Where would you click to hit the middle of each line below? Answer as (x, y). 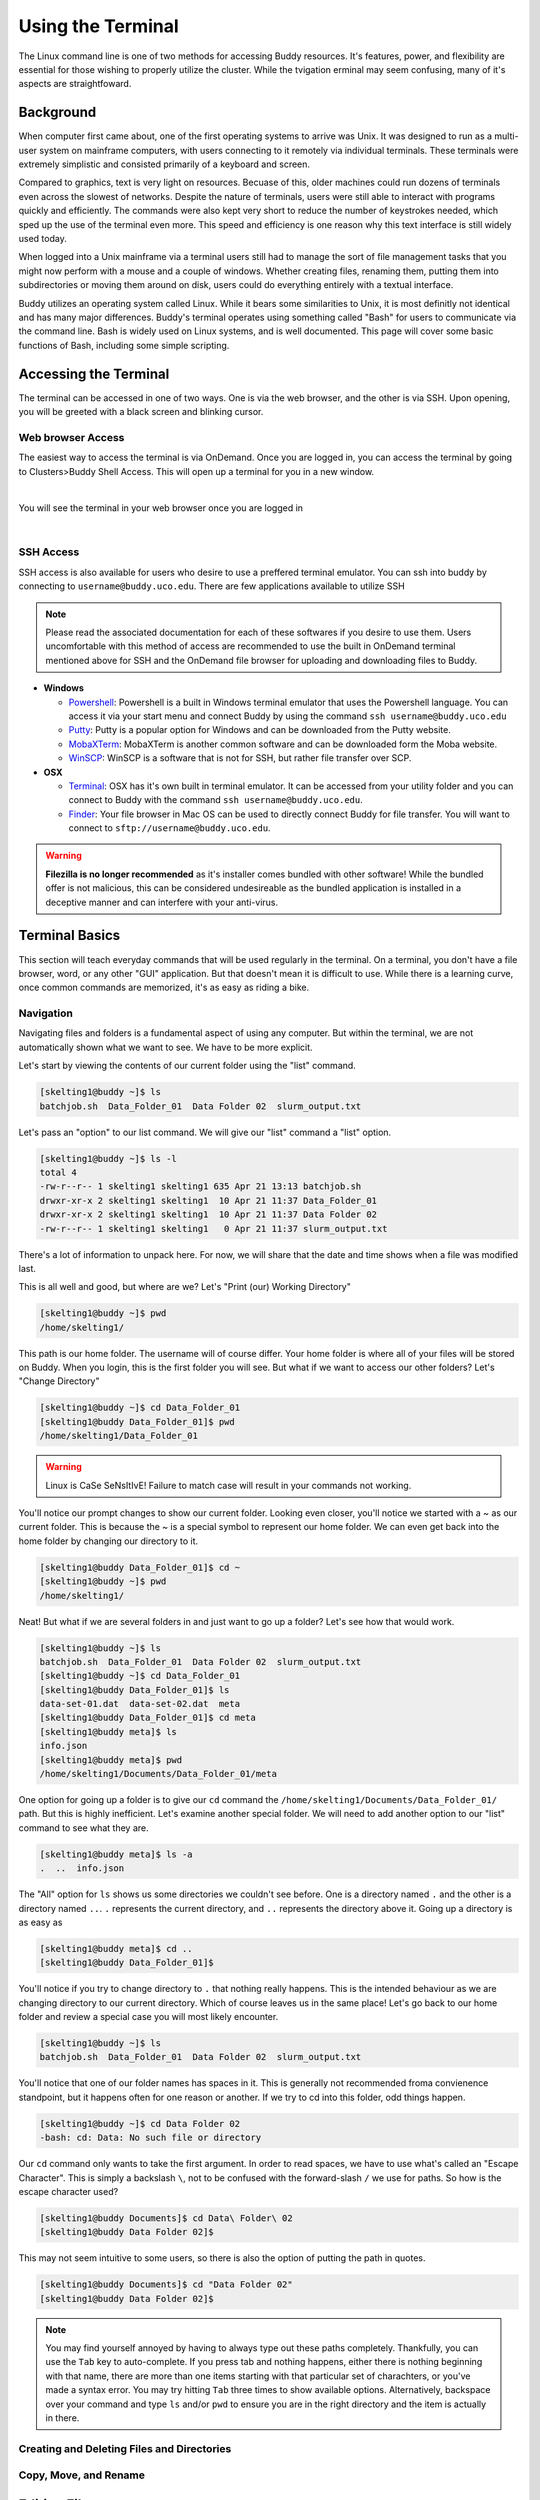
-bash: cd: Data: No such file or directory (150, 2138)
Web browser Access (71, 437)
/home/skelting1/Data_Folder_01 (119, 1436)
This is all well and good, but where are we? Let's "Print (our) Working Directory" (185, 1287)
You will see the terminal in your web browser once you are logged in (161, 508)
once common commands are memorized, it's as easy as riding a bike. (164, 987)
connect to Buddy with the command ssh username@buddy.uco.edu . (216, 800)
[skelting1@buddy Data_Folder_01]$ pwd (137, 1421)
